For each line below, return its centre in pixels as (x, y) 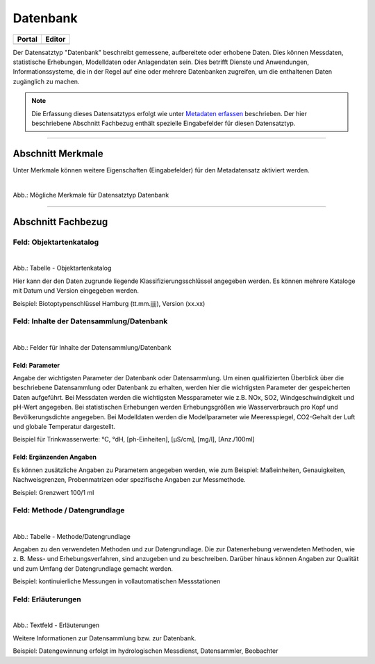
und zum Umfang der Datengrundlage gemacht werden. (93, 568)
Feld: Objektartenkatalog (56, 242)
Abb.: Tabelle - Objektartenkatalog (62, 268)
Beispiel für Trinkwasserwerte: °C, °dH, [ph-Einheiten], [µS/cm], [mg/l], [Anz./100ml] (134, 439)
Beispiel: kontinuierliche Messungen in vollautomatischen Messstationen (117, 581)
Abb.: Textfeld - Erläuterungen (56, 625)
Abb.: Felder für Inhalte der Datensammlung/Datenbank (92, 347)
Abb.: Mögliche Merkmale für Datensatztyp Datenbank (91, 195)
